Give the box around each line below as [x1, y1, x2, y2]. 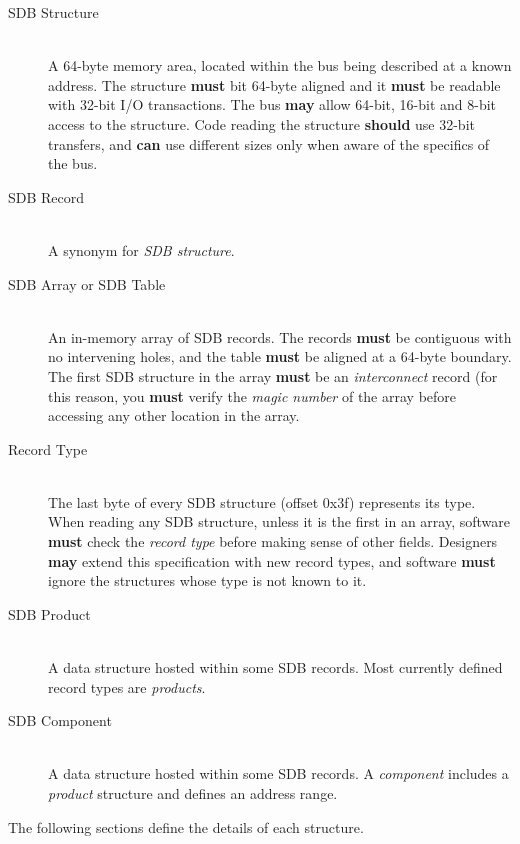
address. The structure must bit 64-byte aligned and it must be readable [48, 74, 501, 95]
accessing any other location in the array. [48, 405, 300, 426]
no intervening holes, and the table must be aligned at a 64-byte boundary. [48, 346, 512, 367]
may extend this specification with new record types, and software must [48, 550, 496, 571]
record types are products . [48, 676, 206, 697]
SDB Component [8, 710, 112, 731]
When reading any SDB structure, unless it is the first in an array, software [48, 511, 510, 532]
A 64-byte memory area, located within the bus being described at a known [48, 55, 512, 76]
